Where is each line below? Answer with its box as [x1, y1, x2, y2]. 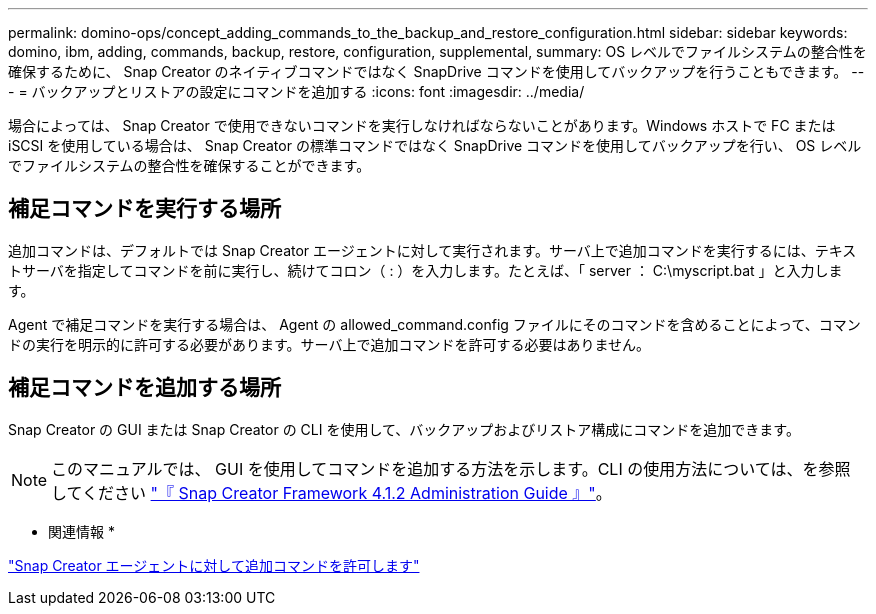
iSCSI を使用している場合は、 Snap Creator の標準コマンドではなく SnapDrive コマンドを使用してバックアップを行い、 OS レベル [8, 137, 862, 154]
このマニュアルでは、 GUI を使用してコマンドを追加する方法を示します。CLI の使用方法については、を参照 [51, 458, 851, 479]
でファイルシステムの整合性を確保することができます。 [8, 157, 371, 174]
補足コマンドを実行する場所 [8, 196, 281, 222]
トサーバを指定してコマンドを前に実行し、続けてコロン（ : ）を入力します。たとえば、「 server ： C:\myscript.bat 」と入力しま [8, 261, 843, 279]
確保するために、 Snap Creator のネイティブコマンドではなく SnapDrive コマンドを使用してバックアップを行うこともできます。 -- [8, 63, 865, 80]
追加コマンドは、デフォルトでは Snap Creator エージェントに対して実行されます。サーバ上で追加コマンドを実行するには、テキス [8, 241, 857, 259]
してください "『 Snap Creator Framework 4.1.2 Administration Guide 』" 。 [51, 482, 612, 503]
